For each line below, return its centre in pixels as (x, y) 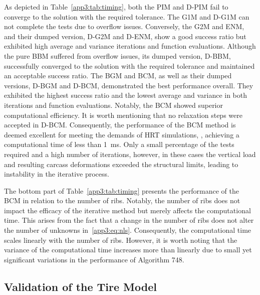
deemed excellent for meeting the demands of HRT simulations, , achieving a (122, 134)
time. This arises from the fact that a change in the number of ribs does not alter (129, 220)
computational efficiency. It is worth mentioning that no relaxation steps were (123, 115)
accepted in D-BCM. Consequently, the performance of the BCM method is (120, 125)
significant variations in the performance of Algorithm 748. (94, 259)
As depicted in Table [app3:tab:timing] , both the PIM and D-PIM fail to (116, 7)
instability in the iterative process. (57, 174)
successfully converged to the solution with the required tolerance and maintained (129, 65)
